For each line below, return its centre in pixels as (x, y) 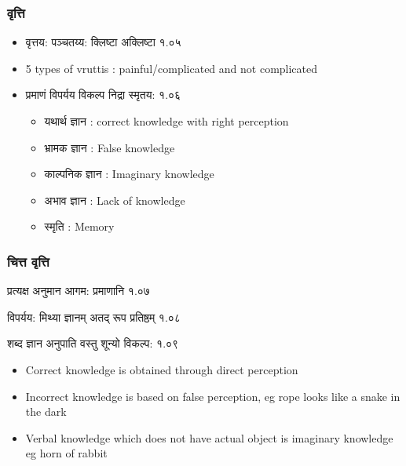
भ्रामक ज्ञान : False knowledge (110, 147)
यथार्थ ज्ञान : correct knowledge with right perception (166, 121)
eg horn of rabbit (66, 453)
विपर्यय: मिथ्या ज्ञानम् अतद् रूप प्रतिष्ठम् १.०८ (94, 317)
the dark (46, 411)
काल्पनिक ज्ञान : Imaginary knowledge (129, 174)
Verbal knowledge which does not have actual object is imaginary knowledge (209, 437)
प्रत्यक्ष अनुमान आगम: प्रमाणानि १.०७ (79, 291)
